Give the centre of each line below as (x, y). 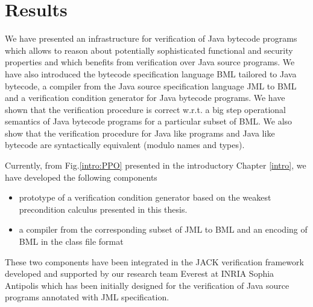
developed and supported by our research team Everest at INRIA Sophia (140, 273)
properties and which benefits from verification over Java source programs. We (150, 62)
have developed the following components (81, 177)
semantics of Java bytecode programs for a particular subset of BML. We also (149, 121)
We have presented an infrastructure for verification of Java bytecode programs (151, 38)
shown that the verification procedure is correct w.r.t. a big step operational (146, 109)
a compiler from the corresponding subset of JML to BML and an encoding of (163, 229)
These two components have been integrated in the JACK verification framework (154, 261)
